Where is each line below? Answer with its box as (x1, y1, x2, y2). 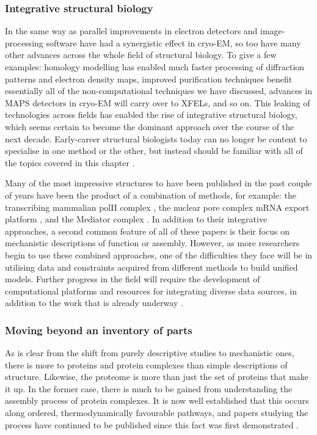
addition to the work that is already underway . (5, 296, 183, 309)
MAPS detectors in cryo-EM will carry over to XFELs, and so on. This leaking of (5, 96, 310, 109)
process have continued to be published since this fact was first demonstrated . (5, 418, 299, 431)
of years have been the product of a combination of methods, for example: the (5, 188, 297, 201)
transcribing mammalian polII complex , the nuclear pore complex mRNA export (5, 200, 310, 213)
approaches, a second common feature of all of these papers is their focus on (5, 224, 290, 237)
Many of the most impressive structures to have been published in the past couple (5, 177, 312, 189)
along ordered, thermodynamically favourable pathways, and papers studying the (5, 406, 308, 419)
